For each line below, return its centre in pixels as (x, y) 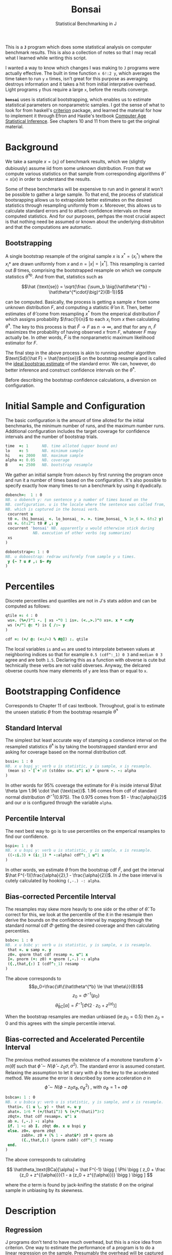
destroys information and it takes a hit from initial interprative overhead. (81, 84)
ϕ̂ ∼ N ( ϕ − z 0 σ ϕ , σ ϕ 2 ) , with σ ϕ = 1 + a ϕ (86, 1087)
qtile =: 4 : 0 (21, 616)
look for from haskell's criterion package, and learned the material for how (84, 110)
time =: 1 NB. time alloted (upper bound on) (61, 446)
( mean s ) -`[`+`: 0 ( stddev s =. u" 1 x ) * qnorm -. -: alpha (72, 771)
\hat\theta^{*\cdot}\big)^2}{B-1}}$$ (86, 292)
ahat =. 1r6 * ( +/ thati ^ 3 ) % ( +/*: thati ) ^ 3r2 (56, 1112)
